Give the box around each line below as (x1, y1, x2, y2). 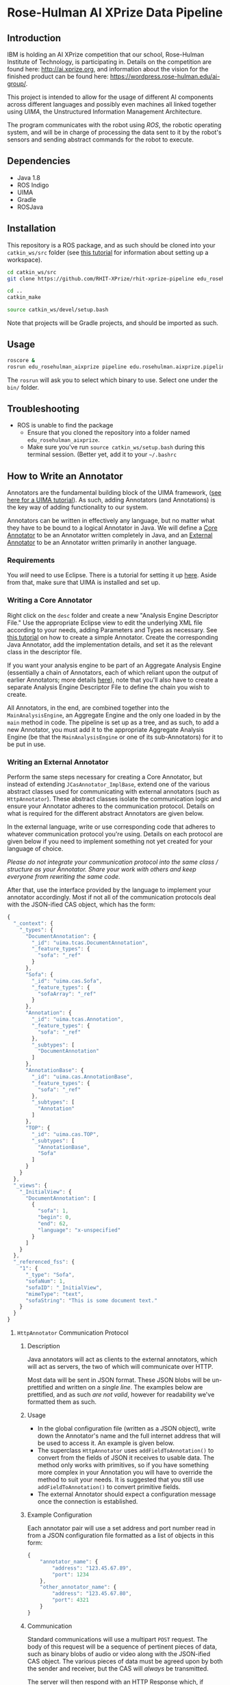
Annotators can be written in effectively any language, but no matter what (7, 517, 215, 525)
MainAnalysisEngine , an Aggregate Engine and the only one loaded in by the (7, 711, 221, 719)
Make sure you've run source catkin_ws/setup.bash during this (27, 443, 205, 451)
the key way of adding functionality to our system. (7, 503, 149, 511)
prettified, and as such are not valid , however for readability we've (27, 1390, 215, 1399)
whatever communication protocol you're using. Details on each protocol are (7, 830, 223, 838)
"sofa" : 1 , (37, 1207, 69, 1214)
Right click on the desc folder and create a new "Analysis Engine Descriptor (7, 611, 219, 619)
